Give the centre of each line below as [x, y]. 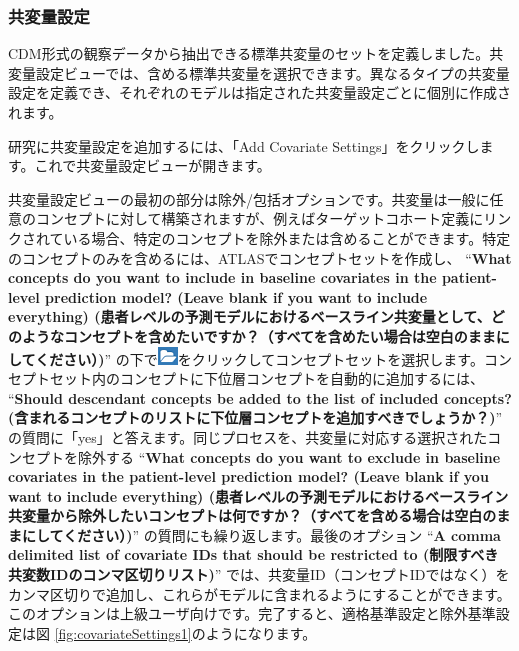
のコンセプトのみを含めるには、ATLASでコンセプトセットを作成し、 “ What [260, 257]
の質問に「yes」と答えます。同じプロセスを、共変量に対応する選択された [248, 436]
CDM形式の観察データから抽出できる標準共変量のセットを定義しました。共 [256, 53]
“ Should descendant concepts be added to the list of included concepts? [260, 397]
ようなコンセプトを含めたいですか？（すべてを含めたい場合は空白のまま [258, 335]
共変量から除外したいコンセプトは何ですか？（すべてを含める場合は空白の [252, 515]
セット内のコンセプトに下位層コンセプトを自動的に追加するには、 [266, 378]
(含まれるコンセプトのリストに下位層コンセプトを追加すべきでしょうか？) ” [255, 417]
